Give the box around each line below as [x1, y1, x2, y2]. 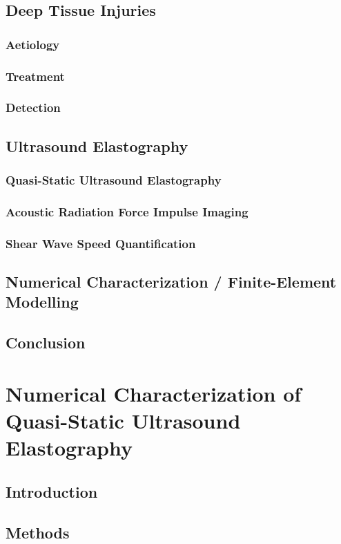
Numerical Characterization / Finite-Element [6, 271, 337, 292]
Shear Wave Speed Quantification [6, 234, 196, 252]
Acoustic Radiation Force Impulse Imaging [6, 203, 249, 220]
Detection [6, 99, 61, 116]
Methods [6, 521, 70, 543]
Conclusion [6, 332, 86, 353]
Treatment [6, 67, 65, 84]
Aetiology [6, 35, 60, 53]
